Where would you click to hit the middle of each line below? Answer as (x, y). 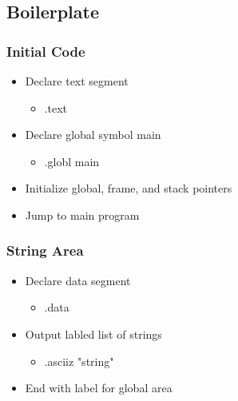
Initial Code (46, 51)
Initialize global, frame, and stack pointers (129, 188)
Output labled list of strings (93, 334)
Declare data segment (78, 280)
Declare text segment (77, 81)
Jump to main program (82, 214)
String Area (45, 250)
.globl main (72, 161)
